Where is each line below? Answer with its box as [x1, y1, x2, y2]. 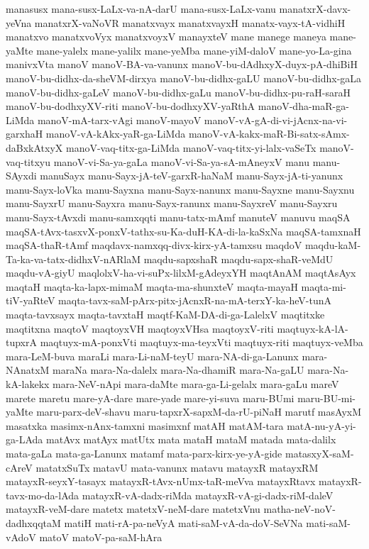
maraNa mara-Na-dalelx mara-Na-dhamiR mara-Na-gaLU [53, 362, 304, 377]
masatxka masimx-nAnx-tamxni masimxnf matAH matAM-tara [6, 418, 284, 433]
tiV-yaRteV [6, 293, 55, 308]
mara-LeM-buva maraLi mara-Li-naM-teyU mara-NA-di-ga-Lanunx [6, 348, 299, 363]
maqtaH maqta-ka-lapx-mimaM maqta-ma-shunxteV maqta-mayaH [6, 279, 298, 294]
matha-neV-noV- [263, 501, 336, 516]
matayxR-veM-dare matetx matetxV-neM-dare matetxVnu [6, 501, 260, 516]
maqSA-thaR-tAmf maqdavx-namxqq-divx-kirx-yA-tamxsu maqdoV [6, 238, 302, 253]
